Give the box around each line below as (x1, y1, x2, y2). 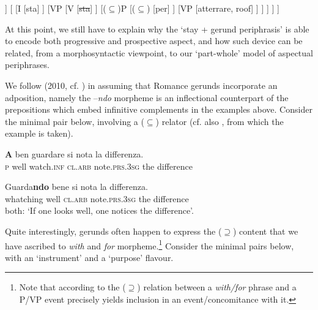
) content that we (233, 224, 298, 237)
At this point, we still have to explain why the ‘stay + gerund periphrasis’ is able (5, 22, 309, 35)
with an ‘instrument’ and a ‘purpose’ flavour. (5, 251, 174, 263)
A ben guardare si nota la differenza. (5, 147, 144, 160)
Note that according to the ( (19, 281, 126, 293)
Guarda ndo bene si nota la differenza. (5, 180, 148, 193)
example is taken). (5, 127, 73, 140)
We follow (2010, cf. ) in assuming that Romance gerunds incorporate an (5, 78, 278, 91)
